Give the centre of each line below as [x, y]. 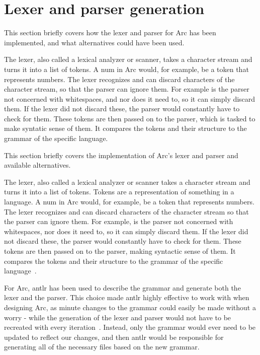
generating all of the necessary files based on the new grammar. [102, 347]
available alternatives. [37, 165]
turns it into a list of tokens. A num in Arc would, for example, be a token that [126, 69]
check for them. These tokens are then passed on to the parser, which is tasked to [130, 118]
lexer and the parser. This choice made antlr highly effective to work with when [127, 297]
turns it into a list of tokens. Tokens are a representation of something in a [119, 192]
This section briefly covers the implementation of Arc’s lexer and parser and [121, 155]
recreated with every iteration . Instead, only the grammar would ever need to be [130, 327]
